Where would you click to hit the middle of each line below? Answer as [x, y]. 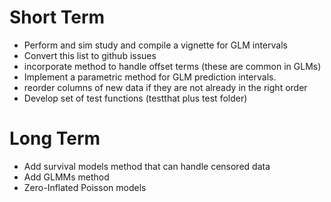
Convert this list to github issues [90, 55]
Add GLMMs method [66, 177]
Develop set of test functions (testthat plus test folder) [135, 98]
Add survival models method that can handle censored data [147, 166]
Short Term [57, 17]
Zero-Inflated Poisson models [85, 187]
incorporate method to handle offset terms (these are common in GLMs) [172, 66]
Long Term [55, 138]
